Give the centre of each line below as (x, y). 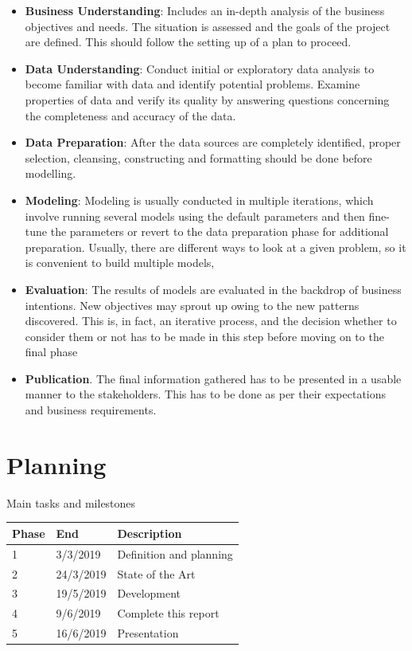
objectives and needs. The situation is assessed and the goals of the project (208, 26)
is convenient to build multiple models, (120, 263)
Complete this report (168, 613)
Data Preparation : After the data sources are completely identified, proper (213, 142)
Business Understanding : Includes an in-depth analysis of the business (205, 10)
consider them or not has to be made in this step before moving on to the (204, 336)
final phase (51, 352)
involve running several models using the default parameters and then (195, 216)
